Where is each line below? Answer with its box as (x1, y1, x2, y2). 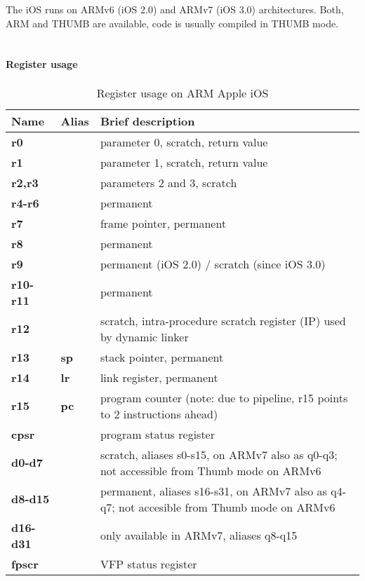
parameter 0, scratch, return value (100, 133, 268, 150)
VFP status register (100, 555, 197, 572)
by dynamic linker (100, 328, 189, 345)
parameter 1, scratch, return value (100, 153, 268, 170)
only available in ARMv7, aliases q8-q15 (100, 527, 298, 544)
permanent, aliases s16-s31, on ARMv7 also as (100, 482, 327, 499)
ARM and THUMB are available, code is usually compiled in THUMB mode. (6, 15, 339, 30)
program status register (100, 425, 215, 442)
